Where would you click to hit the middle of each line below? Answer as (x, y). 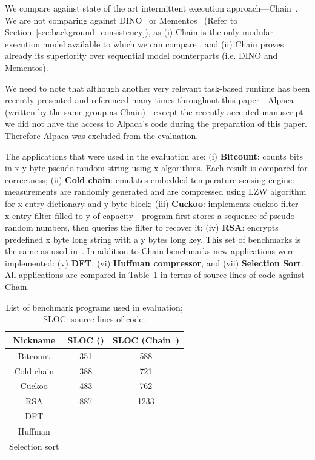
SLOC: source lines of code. (94, 319)
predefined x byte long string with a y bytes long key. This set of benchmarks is (153, 239)
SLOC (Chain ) (146, 340)
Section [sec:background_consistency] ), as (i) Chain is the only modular (139, 32)
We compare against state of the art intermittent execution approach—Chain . (151, 8)
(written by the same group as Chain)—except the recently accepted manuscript (154, 111)
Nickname (34, 340)
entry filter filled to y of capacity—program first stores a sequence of (139, 215)
